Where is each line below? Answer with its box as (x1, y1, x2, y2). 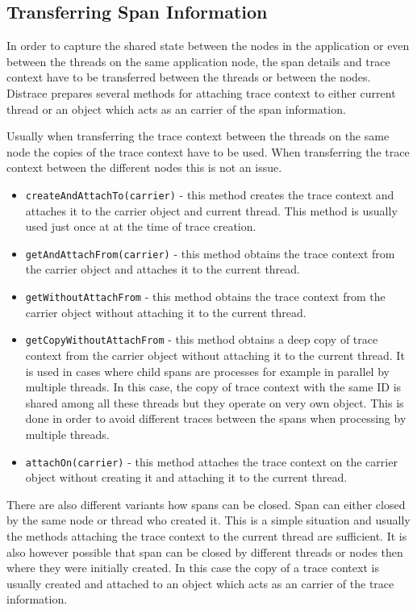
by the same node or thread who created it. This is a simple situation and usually (6, 512, 411, 529)
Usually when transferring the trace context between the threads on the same (6, 127, 390, 144)
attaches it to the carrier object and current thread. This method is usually (25, 202, 398, 219)
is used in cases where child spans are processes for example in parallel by (25, 362, 390, 379)
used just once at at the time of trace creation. (25, 218, 256, 235)
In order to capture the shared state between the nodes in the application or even (6, 37, 410, 54)
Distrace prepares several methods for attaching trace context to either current (6, 84, 396, 101)
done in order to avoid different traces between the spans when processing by (25, 410, 407, 427)
